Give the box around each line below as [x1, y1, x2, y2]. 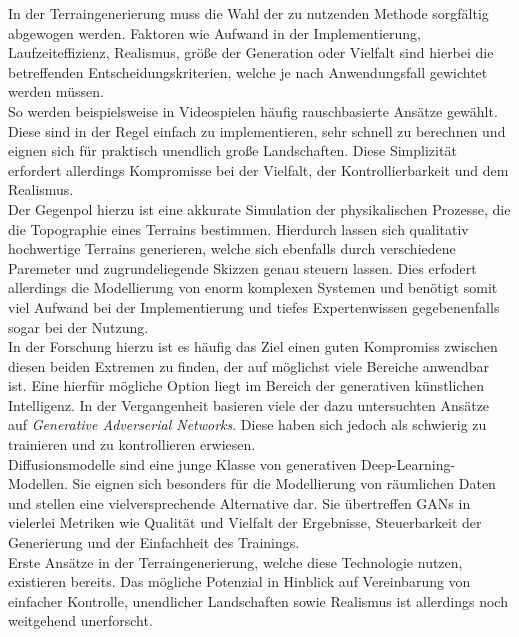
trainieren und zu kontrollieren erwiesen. [8, 434, 256, 455]
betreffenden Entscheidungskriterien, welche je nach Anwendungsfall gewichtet [8, 61, 488, 82]
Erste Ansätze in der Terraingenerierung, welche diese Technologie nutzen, [8, 551, 463, 572]
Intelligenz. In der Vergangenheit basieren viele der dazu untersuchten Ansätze [8, 394, 490, 415]
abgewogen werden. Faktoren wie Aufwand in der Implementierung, [8, 22, 421, 43]
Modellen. [8, 473, 68, 494]
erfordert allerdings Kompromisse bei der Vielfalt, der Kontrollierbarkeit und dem [8, 159, 509, 180]
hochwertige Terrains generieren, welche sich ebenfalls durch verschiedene [8, 238, 456, 259]
